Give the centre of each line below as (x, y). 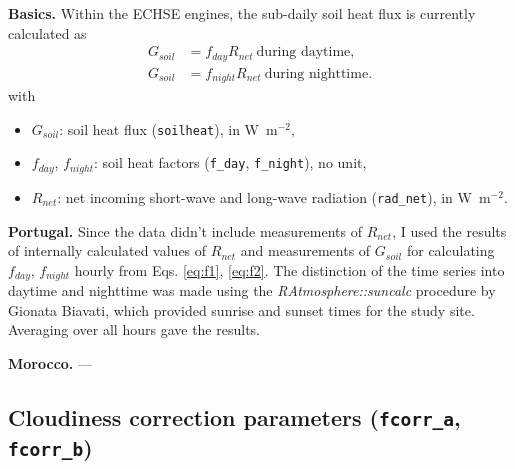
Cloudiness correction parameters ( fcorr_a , (234, 416)
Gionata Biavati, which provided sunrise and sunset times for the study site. (241, 309)
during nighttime (316, 73)
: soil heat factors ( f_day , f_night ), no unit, (230, 162)
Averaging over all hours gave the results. (134, 329)
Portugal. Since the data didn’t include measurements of (185, 230)
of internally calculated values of (107, 250)
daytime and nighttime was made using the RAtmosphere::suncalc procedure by (252, 290)
